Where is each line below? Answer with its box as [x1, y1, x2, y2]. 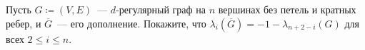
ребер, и [6, 15, 41, 30]
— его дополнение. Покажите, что [57, 15, 206, 30]
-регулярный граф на [116, 2, 206, 16]
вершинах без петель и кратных [218, 2, 356, 16]
